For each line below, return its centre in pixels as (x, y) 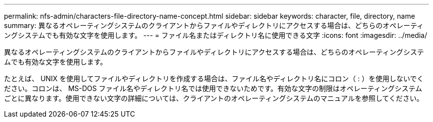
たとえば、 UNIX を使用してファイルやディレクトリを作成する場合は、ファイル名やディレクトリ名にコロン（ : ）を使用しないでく (214, 78)
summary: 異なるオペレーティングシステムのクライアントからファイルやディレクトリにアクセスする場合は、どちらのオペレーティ (214, 25)
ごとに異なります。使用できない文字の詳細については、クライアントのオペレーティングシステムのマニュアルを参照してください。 (214, 98)
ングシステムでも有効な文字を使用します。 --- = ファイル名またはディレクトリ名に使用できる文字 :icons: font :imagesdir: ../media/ (216, 35)
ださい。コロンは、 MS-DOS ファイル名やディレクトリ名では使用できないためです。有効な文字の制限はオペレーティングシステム (213, 88)
